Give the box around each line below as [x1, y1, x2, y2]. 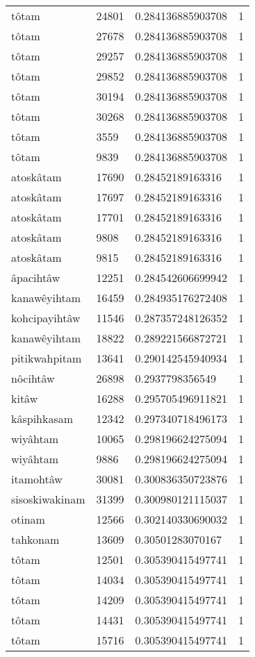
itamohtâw [11, 471, 63, 487]
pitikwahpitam [11, 350, 82, 366]
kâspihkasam [11, 410, 74, 426]
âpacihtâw [11, 269, 60, 285]
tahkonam [11, 531, 60, 547]
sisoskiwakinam [11, 491, 85, 507]
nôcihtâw [11, 370, 55, 386]
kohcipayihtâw [11, 310, 81, 326]
